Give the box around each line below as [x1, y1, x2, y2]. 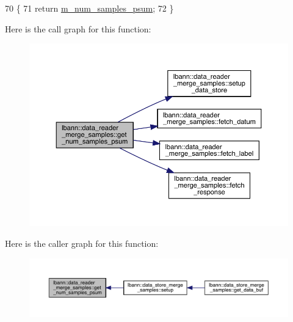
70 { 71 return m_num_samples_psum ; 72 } [5, 2, 174, 14]
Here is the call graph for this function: [5, 22, 151, 35]
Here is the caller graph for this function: [5, 236, 159, 249]
